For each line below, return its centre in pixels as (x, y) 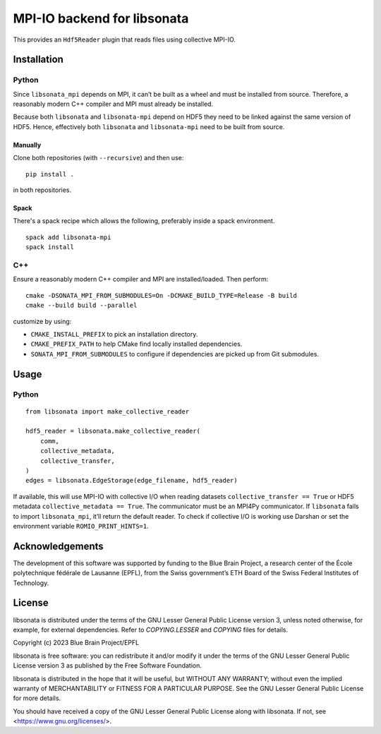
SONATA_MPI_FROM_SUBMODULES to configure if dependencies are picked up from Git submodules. (175, 354)
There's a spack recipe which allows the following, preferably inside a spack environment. (144, 221)
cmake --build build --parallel (81, 306)
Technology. (31, 583)
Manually (27, 145)
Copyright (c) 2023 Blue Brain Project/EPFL (76, 643)
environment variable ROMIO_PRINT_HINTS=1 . (81, 526)
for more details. (37, 698)
